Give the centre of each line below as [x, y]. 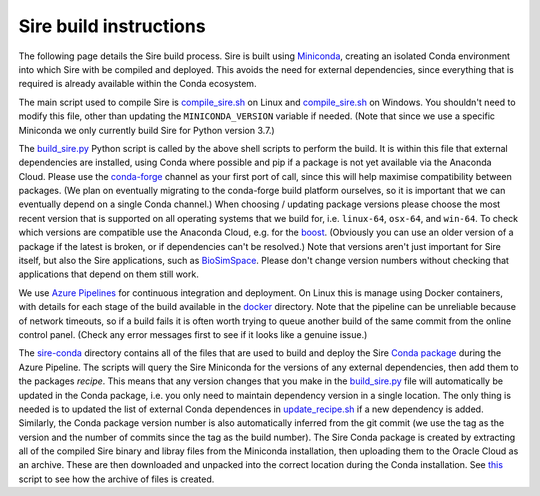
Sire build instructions [112, 26]
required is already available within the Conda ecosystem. [137, 84]
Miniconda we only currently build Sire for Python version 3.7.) [146, 130]
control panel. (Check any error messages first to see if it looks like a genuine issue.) [193, 334]
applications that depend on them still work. [108, 274]
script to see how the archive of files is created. [116, 479]
